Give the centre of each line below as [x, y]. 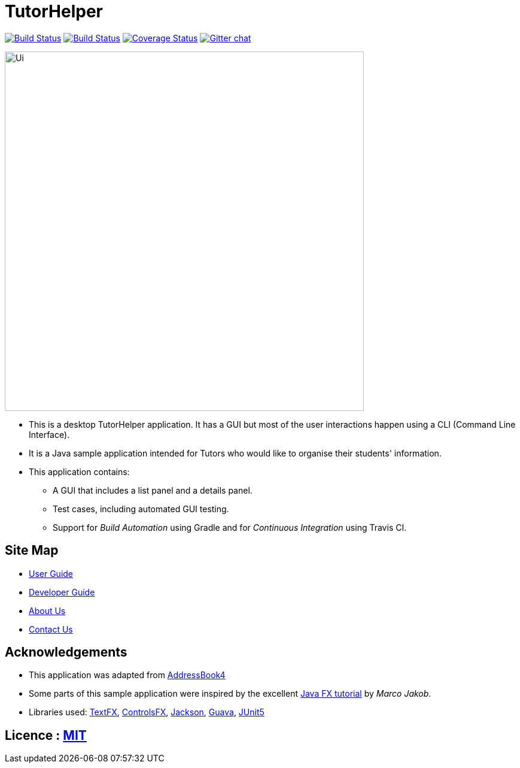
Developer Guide [62, 592]
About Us [47, 610]
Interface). [49, 434]
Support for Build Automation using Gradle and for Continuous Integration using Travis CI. [230, 527]
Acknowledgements [66, 652]
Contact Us [51, 629]
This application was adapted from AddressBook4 [127, 675]
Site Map [32, 551]
